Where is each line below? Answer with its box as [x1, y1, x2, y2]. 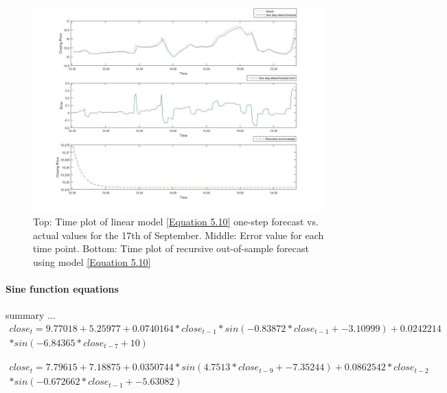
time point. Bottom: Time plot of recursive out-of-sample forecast [33, 241, 309, 256]
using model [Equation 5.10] [33, 254, 151, 269]
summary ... [5, 308, 56, 322]
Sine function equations [5, 282, 119, 296]
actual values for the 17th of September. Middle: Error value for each [33, 227, 324, 242]
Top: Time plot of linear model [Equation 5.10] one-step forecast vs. [33, 214, 319, 229]
